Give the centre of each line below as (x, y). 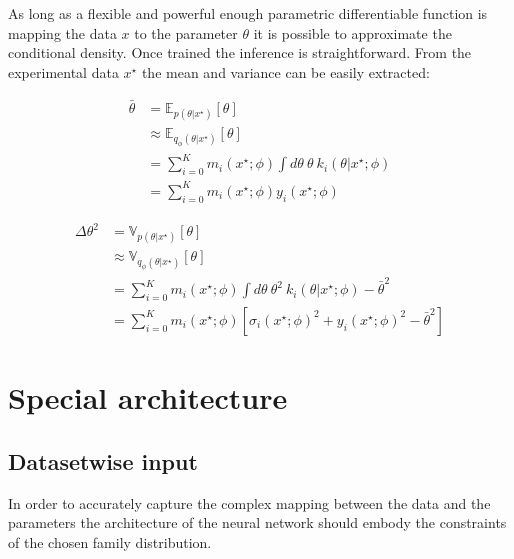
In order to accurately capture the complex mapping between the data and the (249, 502)
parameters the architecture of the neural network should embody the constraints (257, 522)
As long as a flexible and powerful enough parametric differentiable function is (248, 13)
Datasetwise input (103, 460)
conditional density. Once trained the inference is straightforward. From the (240, 52)
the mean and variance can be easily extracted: (285, 71)
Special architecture (148, 397)
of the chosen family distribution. (110, 541)
